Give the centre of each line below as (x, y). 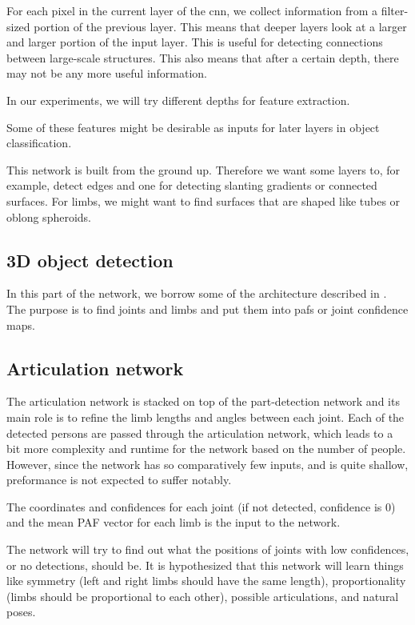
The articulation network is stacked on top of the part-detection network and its (203, 401)
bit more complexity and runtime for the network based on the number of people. (206, 449)
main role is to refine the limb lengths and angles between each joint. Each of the (206, 417)
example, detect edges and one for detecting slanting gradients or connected (192, 185)
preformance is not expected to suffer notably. (119, 480)
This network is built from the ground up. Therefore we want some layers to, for (204, 169)
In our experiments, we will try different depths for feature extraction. (178, 100)
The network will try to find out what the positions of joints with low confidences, (208, 549)
